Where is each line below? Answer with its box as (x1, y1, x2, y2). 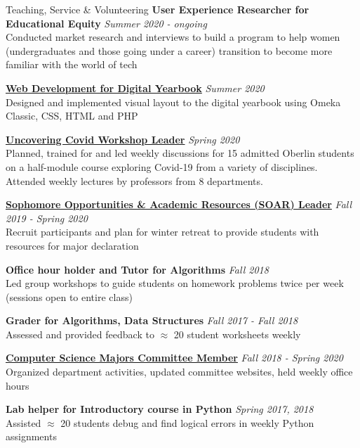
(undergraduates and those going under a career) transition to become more (6, 43, 333, 58)
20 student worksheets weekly (173, 326, 301, 341)
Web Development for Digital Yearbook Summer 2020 (6, 80, 265, 95)
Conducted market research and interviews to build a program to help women (6, 30, 340, 44)
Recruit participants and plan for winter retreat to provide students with (6, 224, 319, 239)
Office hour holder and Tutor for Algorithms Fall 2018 (6, 262, 269, 276)
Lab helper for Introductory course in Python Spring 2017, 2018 (6, 402, 314, 416)
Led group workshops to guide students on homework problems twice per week (6, 276, 344, 290)
